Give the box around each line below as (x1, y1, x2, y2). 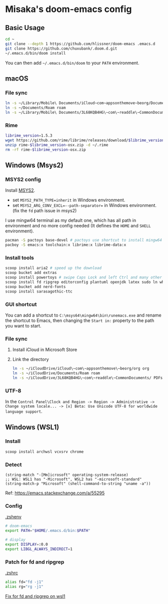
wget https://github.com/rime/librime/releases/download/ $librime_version (5, 138, 164, 143)
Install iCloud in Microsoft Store (12, 347, 77, 353)
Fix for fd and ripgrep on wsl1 (5, 593, 65, 599)
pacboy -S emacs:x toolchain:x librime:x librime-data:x (5, 242, 126, 247)
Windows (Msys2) (5, 161, 63, 169)
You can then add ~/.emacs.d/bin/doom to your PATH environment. (5, 60, 139, 66)
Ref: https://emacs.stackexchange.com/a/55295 (5, 490, 105, 496)
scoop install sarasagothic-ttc (5, 289, 72, 294)
